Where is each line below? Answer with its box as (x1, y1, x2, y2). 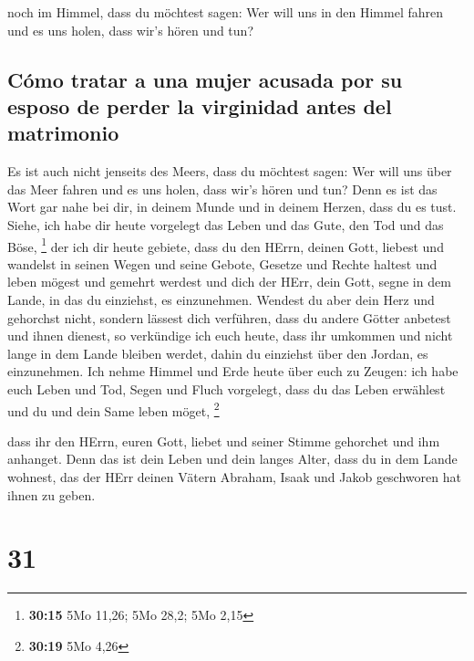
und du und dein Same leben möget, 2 (7, 398, 220, 420)
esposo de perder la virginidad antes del (7, 91, 392, 120)
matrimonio (7, 119, 119, 147)
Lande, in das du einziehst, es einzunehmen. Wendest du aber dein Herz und (7, 289, 435, 309)
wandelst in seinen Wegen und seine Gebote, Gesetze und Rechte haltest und (7, 254, 438, 273)
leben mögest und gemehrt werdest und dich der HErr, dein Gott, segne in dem (7, 272, 451, 291)
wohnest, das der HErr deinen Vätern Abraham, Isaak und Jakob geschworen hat (7, 467, 461, 486)
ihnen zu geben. (7, 485, 96, 504)
